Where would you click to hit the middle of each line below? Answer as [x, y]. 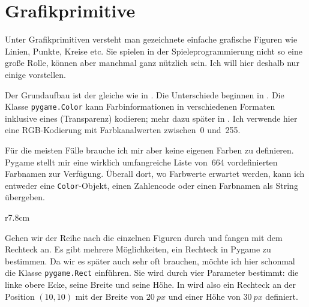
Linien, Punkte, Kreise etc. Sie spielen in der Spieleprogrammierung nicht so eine [154, 51]
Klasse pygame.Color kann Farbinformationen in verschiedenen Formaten [140, 106]
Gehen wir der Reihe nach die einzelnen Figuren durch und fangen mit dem [144, 237]
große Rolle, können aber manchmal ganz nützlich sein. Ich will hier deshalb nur [152, 63]
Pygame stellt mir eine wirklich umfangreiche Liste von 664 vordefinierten [141, 162]
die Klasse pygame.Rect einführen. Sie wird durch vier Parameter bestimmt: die [152, 273]
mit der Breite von [109, 296]
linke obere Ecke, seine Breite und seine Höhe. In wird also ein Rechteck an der [151, 284]
